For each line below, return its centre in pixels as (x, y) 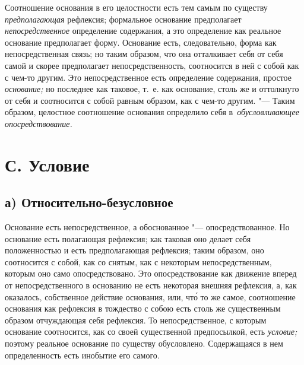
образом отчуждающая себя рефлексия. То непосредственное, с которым (136, 320)
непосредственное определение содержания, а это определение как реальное (143, 31)
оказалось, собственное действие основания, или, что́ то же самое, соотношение (150, 296)
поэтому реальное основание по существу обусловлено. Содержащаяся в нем (144, 343)
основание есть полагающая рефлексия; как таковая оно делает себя (128, 238)
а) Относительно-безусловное (89, 202)
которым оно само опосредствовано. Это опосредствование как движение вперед (151, 273)
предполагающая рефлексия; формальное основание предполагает (123, 19)
